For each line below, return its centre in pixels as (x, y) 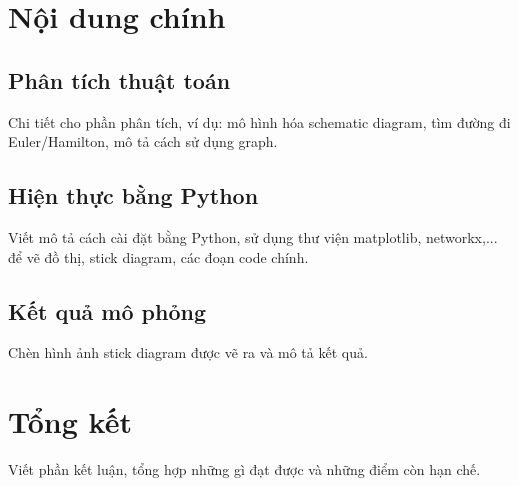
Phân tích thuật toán (119, 79)
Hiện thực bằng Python (133, 195)
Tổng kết (70, 421)
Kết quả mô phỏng (107, 310)
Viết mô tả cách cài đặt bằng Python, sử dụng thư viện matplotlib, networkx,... (253, 236)
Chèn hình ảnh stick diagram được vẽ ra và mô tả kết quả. (188, 352)
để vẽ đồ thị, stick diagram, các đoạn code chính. (158, 256)
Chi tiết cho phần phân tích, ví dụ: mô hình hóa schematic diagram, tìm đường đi (259, 121)
